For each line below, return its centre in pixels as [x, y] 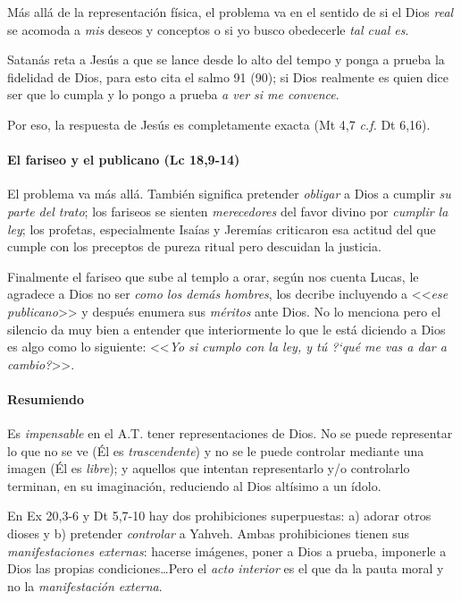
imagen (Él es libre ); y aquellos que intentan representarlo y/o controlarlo [209, 468]
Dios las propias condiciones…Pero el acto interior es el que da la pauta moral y [226, 568]
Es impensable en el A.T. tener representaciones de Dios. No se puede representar [230, 433]
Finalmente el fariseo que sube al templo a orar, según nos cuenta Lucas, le [213, 276]
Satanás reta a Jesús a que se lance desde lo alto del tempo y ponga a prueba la [226, 59]
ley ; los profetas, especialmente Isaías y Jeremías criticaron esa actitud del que [222, 229]
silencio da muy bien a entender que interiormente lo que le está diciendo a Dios [226, 329]
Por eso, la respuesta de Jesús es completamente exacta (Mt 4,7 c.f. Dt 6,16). [219, 124]
